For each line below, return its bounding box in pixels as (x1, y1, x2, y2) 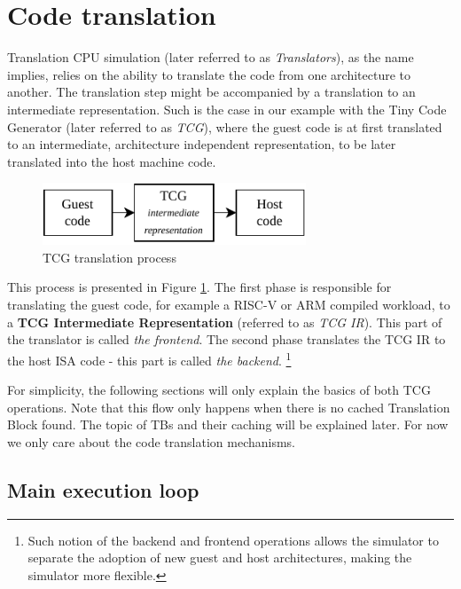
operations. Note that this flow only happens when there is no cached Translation (7, 397, 450, 416)
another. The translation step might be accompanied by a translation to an (7, 82, 416, 101)
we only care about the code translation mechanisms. (7, 432, 296, 451)
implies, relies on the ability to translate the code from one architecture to (7, 65, 411, 83)
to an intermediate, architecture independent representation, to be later (7, 135, 396, 153)
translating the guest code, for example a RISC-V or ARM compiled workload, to (7, 295, 450, 314)
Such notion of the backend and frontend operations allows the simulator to (27, 530, 439, 549)
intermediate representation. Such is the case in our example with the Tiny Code (7, 99, 447, 118)
